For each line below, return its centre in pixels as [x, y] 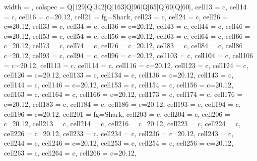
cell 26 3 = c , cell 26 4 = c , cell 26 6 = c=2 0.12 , [70, 152]
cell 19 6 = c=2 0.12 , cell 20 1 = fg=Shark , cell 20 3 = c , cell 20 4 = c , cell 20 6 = [117, 114]
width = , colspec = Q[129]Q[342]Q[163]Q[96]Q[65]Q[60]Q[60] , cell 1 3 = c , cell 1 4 [125, 6]
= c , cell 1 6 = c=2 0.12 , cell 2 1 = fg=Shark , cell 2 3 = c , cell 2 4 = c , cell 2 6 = [116, 16]
